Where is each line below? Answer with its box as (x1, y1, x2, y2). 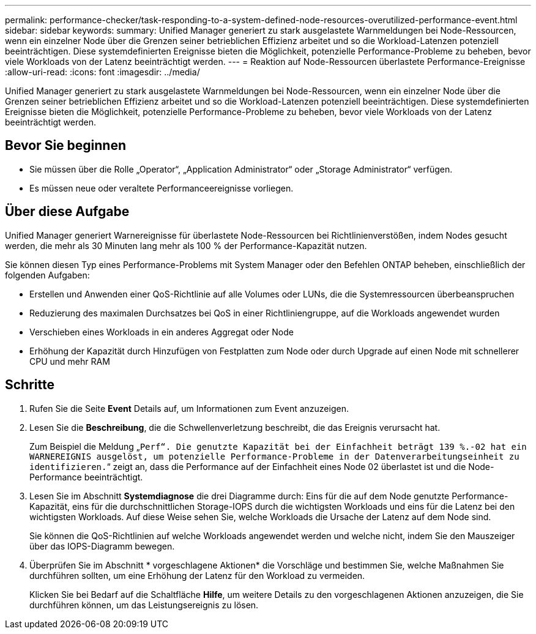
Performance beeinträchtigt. (29, 471, 143, 482)
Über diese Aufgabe (5, 204, 130, 220)
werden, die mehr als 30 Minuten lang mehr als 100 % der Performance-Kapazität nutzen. (5, 240, 367, 251)
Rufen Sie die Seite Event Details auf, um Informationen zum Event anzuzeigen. (29, 403, 349, 414)
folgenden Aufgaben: (5, 269, 90, 280)
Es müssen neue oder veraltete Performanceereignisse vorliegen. (29, 182, 294, 193)
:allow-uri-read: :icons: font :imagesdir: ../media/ (5, 67, 200, 77)
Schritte (5, 377, 54, 393)
